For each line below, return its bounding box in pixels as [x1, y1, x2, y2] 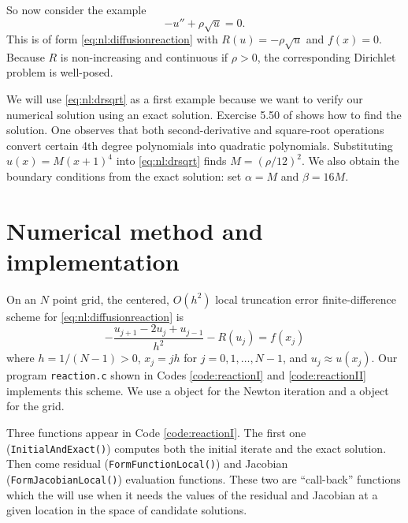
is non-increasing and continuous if [60, 48, 228, 65]
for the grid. [6, 398, 65, 414]
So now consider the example [6, 2, 147, 17]
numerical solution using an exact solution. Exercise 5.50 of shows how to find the [6, 106, 402, 122]
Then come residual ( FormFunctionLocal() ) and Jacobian [6, 455, 288, 472]
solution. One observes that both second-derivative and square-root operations [6, 121, 384, 138]
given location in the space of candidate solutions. [6, 502, 247, 518]
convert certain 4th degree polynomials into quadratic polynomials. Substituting [6, 136, 393, 153]
